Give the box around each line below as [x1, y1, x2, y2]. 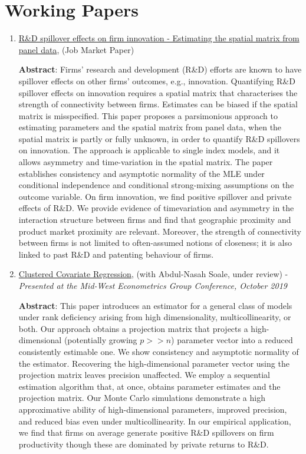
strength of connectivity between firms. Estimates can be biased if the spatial [18, 98, 298, 110]
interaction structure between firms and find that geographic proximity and [18, 213, 291, 226]
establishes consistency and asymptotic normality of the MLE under [18, 167, 265, 179]
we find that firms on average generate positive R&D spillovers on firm [18, 426, 274, 439]
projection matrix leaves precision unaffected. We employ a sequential [18, 369, 270, 381]
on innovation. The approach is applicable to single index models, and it [18, 144, 280, 156]
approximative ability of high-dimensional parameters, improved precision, [18, 403, 287, 415]
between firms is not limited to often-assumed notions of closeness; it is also [18, 236, 292, 249]
